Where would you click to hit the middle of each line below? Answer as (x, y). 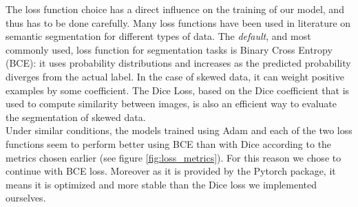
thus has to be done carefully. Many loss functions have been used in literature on (178, 22)
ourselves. (26, 198)
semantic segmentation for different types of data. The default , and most (158, 36)
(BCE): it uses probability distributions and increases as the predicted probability (178, 63)
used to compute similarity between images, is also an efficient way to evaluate (171, 103)
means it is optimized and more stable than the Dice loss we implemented (161, 184)
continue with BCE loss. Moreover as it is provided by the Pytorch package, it (171, 171)
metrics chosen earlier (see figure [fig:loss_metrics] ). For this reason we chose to (173, 157)
